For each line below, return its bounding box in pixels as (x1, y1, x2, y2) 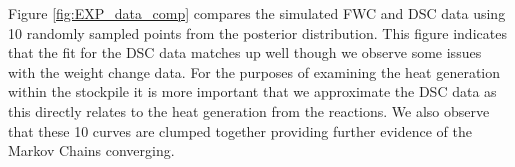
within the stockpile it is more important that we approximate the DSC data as (8, 81, 497, 102)
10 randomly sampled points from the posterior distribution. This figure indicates (8, 22, 507, 43)
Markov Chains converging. (8, 140, 175, 161)
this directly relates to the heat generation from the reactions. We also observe (8, 100, 490, 121)
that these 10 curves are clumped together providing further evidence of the (8, 120, 472, 141)
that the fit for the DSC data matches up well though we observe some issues (8, 42, 482, 63)
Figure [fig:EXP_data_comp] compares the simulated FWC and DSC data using (8, 3, 506, 23)
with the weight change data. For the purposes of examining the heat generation (8, 61, 501, 82)
